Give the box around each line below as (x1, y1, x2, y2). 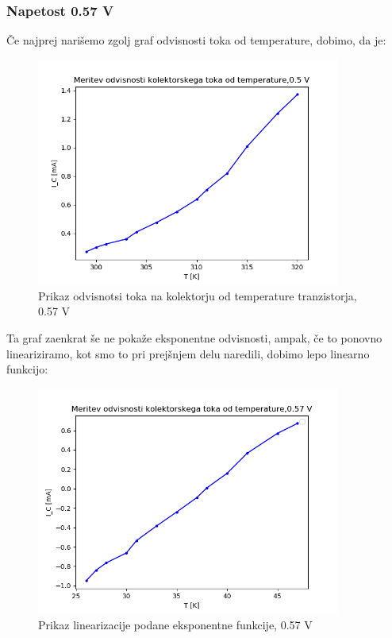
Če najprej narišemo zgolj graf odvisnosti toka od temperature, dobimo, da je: (6, 32, 386, 48)
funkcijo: (6, 361, 48, 377)
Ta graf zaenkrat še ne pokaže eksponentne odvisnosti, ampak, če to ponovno (6, 330, 382, 346)
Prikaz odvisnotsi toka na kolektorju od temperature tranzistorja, (38, 287, 357, 304)
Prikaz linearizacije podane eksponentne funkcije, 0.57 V (38, 616, 313, 632)
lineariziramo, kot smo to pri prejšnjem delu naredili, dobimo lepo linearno (6, 345, 370, 362)
